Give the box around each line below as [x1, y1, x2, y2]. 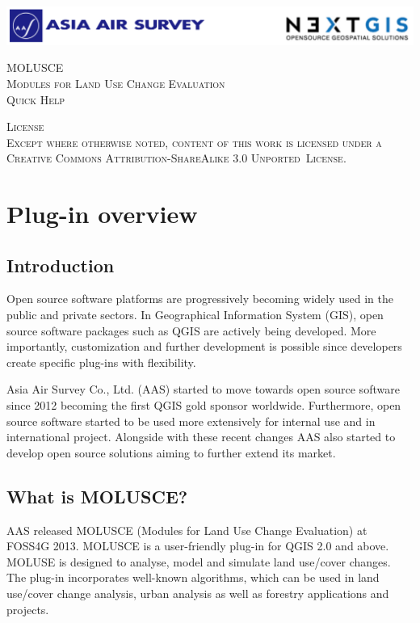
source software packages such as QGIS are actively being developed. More [6, 322, 376, 339]
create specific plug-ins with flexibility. [6, 353, 196, 370]
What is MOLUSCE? [6, 483, 188, 508]
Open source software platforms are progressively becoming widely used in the [6, 290, 394, 307]
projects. [6, 600, 49, 617]
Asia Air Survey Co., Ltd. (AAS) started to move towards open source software [6, 381, 400, 398]
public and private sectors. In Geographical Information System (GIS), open [6, 306, 384, 323]
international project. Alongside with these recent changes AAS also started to [6, 428, 396, 445]
